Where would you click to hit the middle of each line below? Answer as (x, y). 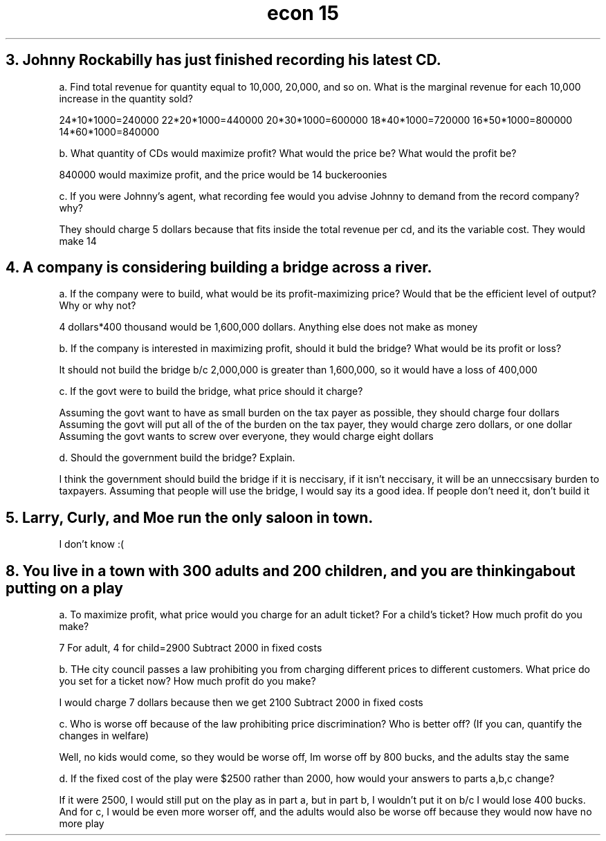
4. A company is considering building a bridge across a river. (219, 268)
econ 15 (303, 13)
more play (82, 824)
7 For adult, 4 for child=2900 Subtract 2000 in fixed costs (191, 648)
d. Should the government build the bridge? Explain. (177, 458)
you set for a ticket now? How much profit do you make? (187, 681)
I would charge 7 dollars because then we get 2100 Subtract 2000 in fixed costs (241, 703)
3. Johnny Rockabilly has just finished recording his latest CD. (223, 60)
